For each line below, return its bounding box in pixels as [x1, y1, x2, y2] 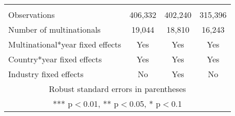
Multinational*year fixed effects [8, 38, 122, 50]
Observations [8, 9, 55, 20]
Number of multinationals [8, 24, 101, 35]
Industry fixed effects [8, 68, 84, 80]
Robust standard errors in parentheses [49, 83, 186, 95]
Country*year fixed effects [8, 53, 102, 65]
